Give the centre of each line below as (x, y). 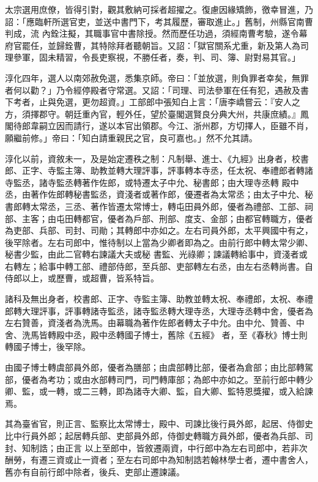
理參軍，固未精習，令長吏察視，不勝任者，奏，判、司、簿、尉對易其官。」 (153, 57)
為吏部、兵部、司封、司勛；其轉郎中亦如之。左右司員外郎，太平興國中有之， (159, 230)
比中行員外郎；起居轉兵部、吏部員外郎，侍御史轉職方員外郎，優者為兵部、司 (159, 436)
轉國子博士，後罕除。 (48, 347)
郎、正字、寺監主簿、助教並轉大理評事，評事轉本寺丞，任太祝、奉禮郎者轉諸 (159, 170)
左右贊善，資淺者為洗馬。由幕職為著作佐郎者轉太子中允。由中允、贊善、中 (155, 323)
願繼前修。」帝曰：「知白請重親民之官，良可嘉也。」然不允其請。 (131, 137)
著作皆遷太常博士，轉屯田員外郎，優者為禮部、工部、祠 (202, 206)
